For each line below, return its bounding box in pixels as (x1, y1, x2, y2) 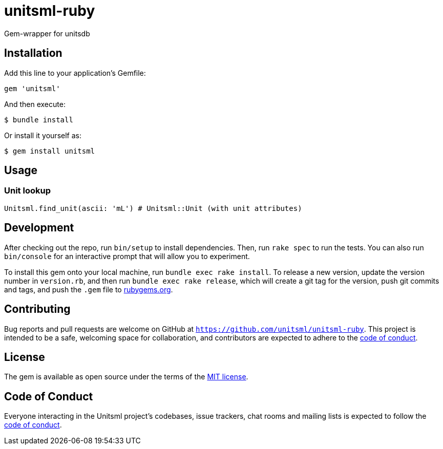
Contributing (4, 303, 71, 316)
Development (4, 221, 74, 234)
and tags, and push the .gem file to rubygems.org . (4, 285, 173, 294)
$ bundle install (4, 115, 73, 124)
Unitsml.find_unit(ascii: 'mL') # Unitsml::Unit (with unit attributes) (4, 204, 302, 212)
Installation (4, 47, 62, 60)
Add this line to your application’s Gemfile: (4, 68, 146, 77)
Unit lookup (4, 185, 51, 196)
